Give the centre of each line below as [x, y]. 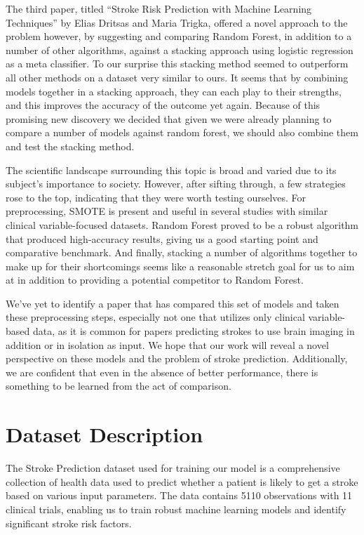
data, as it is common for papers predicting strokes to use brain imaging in [194, 331]
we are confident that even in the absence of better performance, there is [162, 372]
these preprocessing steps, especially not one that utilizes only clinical [155, 317]
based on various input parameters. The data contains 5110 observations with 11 [179, 495]
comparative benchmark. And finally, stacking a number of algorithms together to [182, 252]
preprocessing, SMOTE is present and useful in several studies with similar [167, 211]
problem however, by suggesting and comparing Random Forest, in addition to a [179, 36]
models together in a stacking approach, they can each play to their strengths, [174, 91]
